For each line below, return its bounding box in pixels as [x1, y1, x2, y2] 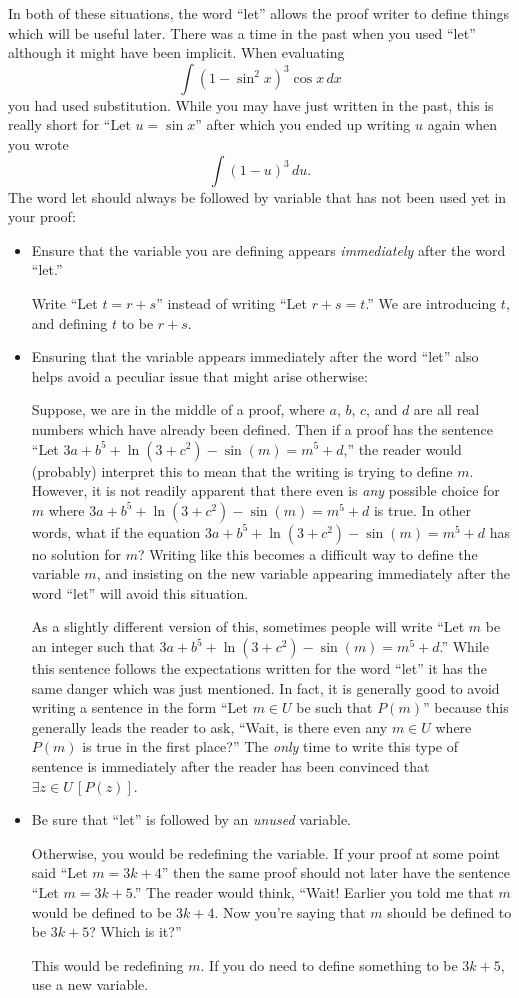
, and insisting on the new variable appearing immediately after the [96, 563, 510, 584]
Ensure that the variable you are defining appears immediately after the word [31, 239, 506, 260]
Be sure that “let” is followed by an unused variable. [31, 809, 351, 830]
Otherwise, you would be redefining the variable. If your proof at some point [31, 842, 501, 863]
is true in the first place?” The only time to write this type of [82, 736, 458, 757]
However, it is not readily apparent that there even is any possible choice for [31, 480, 500, 501]
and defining [31, 312, 108, 333]
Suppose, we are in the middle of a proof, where [31, 399, 325, 420]
